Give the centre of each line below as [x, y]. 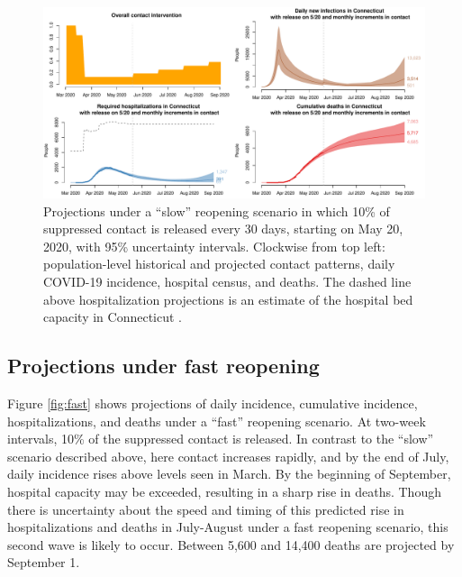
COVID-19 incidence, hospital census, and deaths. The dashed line [227, 281]
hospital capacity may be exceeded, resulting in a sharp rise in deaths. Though [224, 491]
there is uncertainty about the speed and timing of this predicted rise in [206, 509]
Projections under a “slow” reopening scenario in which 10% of [217, 211]
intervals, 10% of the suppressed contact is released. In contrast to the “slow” [221, 439]
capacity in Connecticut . [113, 317]
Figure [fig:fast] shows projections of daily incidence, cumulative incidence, [213, 403]
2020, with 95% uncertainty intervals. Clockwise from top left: [214, 246]
